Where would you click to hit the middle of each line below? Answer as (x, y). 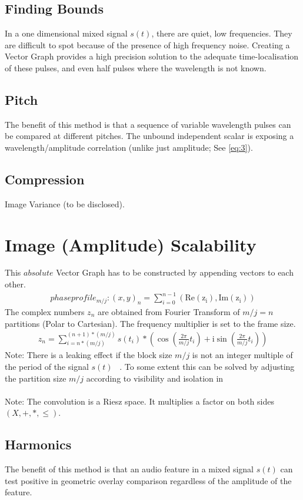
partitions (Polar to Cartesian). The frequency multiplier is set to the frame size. (150, 323)
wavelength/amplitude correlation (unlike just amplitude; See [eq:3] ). (129, 147)
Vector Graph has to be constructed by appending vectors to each (175, 272)
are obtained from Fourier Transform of (169, 312)
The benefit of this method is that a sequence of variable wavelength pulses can (148, 124)
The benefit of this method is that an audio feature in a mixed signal (129, 469)
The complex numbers (45, 312)
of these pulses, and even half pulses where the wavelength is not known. (136, 67)
